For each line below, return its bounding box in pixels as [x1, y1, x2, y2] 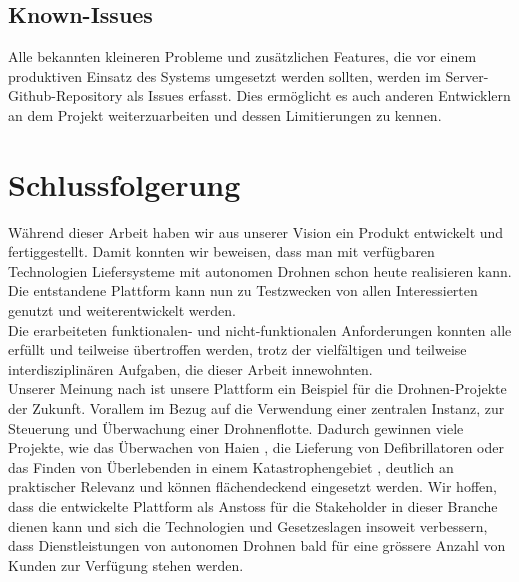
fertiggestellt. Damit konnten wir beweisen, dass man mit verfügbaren [8, 241, 435, 262]
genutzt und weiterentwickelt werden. [8, 300, 236, 321]
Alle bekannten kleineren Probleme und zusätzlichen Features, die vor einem [8, 46, 477, 67]
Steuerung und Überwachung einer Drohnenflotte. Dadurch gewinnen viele [8, 417, 464, 438]
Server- [445, 65, 489, 86]
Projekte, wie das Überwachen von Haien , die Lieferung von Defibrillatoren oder [8, 437, 504, 458]
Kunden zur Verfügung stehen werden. [8, 554, 244, 575]
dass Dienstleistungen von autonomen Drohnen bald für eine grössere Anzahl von [8, 535, 506, 556]
